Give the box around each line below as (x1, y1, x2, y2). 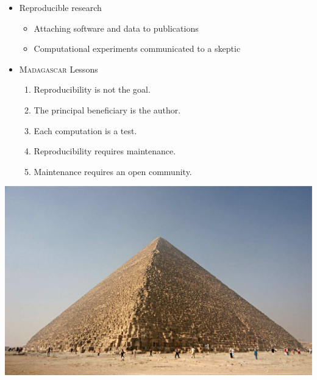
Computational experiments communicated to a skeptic (34, 42, 241, 55)
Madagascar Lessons (19, 62, 98, 75)
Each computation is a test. (34, 124, 137, 137)
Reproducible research (19, 1, 102, 13)
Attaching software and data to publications (34, 21, 199, 34)
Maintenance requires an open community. (34, 165, 192, 177)
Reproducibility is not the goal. (34, 83, 151, 96)
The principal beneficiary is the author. (34, 103, 181, 116)
